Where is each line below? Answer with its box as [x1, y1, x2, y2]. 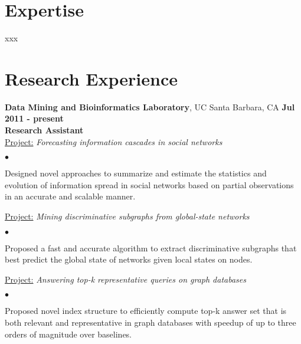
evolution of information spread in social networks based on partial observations [5, 178, 294, 191]
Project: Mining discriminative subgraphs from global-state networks [5, 210, 250, 222]
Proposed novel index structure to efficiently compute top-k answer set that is [5, 304, 287, 317]
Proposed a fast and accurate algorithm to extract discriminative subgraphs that [5, 241, 297, 254]
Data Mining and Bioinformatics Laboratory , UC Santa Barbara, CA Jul [5, 100, 295, 113]
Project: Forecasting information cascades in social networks [5, 135, 223, 148]
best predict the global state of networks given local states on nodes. [5, 253, 253, 266]
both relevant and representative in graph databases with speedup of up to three [5, 316, 296, 328]
